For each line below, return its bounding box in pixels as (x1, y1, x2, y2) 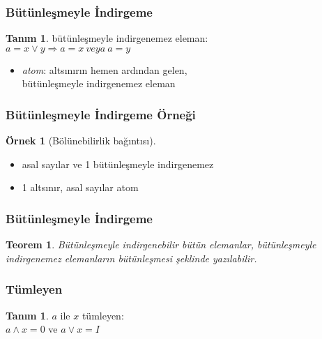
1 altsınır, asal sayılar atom (22, 180, 139, 195)
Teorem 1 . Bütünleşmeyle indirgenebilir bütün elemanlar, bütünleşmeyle (6, 237, 316, 252)
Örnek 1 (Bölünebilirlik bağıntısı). (6, 133, 156, 148)
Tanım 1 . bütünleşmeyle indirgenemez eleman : (6, 31, 208, 45)
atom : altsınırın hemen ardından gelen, (22, 62, 187, 77)
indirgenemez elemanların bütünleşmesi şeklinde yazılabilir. (6, 250, 257, 265)
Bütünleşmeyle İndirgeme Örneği (6, 105, 196, 123)
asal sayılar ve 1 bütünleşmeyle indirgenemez (22, 156, 214, 171)
